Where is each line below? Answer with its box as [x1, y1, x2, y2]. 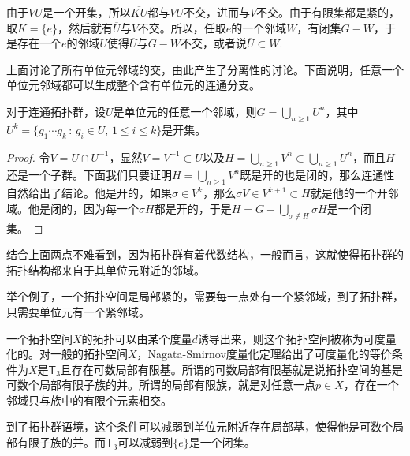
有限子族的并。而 [17, 434, 106, 450]
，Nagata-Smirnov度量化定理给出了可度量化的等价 [136, 346, 392, 362]
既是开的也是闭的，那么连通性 [240, 166, 395, 183]
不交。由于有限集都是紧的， [256, 4, 401, 20]
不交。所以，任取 [137, 19, 226, 36]
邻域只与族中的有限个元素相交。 [6, 391, 172, 408]
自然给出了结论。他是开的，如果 [6, 185, 172, 201]
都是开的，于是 [154, 200, 232, 216]
